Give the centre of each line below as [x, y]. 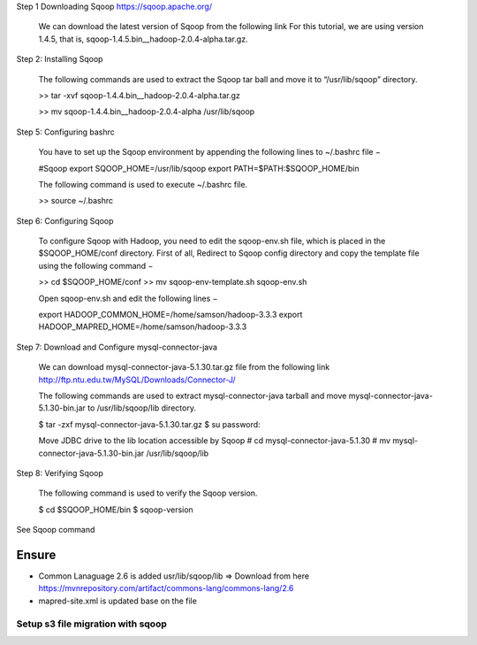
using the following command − [96, 265]
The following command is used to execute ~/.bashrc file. [143, 184]
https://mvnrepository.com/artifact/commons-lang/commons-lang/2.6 [166, 588]
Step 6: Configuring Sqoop [65, 220]
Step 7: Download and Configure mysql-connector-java [117, 347]
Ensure [36, 554]
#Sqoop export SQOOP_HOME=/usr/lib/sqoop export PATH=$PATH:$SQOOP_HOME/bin [199, 168]
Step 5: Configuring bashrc [65, 132]
